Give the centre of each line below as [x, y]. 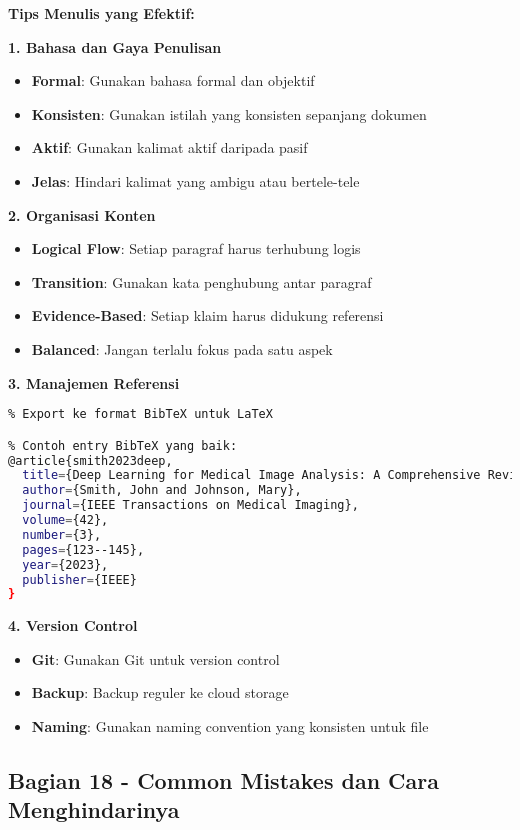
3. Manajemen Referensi [94, 382]
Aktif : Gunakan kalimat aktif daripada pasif [169, 147]
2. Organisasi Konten [82, 214]
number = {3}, [62, 534]
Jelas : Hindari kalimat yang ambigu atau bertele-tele [195, 180]
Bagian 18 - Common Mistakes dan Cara [223, 780]
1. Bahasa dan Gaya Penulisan [115, 46]
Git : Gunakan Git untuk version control [155, 658]
